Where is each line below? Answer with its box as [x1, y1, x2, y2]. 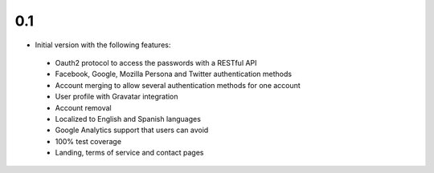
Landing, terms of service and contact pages [55, 148, 204, 158]
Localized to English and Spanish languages [55, 114, 201, 123]
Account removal [55, 103, 112, 112]
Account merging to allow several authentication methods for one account [55, 80, 301, 90]
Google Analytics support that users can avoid [55, 125, 209, 135]
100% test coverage [55, 136, 122, 146]
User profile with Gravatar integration [55, 92, 178, 102]
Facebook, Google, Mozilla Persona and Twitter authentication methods [55, 69, 293, 79]
